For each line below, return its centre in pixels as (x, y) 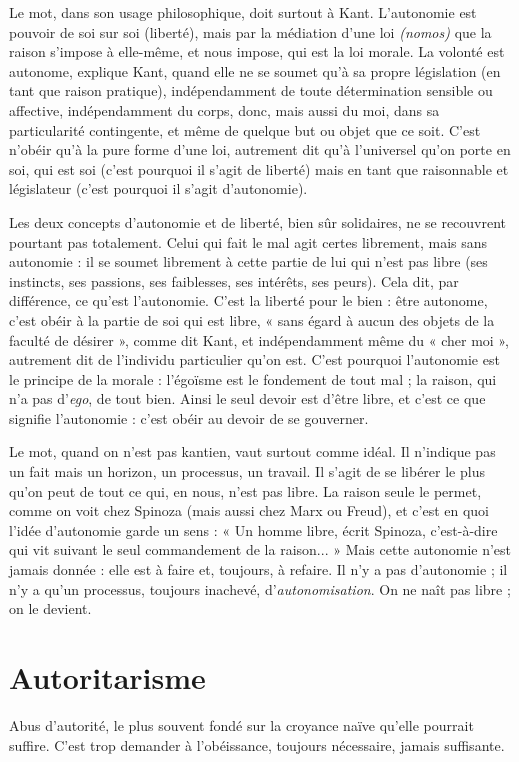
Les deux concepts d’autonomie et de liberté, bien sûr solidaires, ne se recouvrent (258, 221)
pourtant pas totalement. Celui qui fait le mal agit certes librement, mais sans (248, 241)
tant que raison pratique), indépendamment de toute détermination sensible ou (251, 90)
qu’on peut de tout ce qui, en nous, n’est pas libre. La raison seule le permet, (245, 490)
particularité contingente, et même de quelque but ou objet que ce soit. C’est (245, 129)
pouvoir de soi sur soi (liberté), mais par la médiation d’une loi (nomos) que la (250, 31)
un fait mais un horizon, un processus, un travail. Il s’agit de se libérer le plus (247, 471)
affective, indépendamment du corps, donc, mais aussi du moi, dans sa (224, 109)
